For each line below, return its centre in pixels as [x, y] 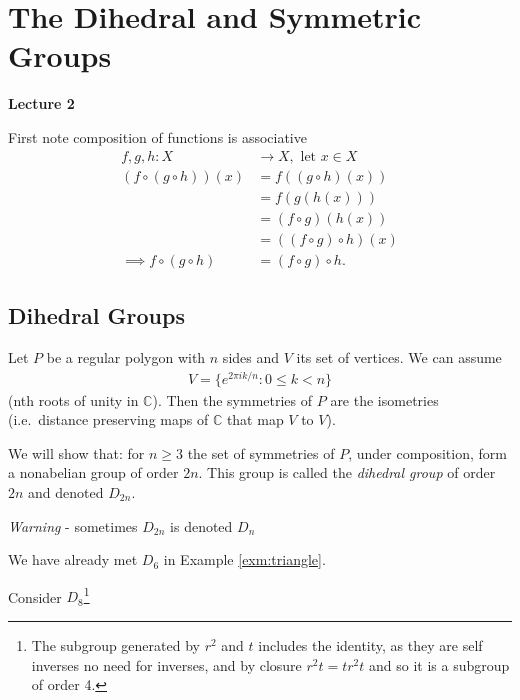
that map [255, 419]
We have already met [73, 559]
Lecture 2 [41, 103]
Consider [35, 596]
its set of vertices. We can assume [399, 356]
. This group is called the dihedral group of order [347, 472]
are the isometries [384, 399]
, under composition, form [427, 452]
